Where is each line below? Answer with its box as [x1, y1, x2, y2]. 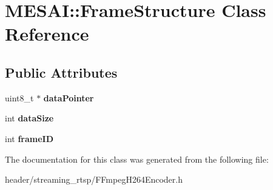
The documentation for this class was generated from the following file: [5, 152, 269, 165]
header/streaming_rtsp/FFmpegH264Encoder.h [5, 173, 183, 186]
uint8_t [5, 91, 34, 104]
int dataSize [5, 112, 54, 124]
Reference [5, 21, 89, 46]
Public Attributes [5, 63, 118, 81]
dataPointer [43, 91, 94, 104]
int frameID [5, 132, 54, 144]
